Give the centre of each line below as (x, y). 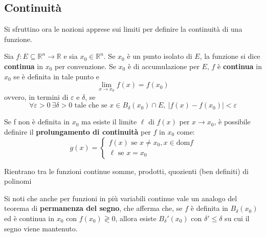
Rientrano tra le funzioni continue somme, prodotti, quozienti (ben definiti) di (127, 171)
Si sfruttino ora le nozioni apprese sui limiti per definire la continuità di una (123, 29)
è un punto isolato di (160, 56)
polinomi (18, 181)
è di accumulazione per (163, 66)
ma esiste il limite (109, 122)
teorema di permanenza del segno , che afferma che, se (93, 208)
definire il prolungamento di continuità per (77, 131)
